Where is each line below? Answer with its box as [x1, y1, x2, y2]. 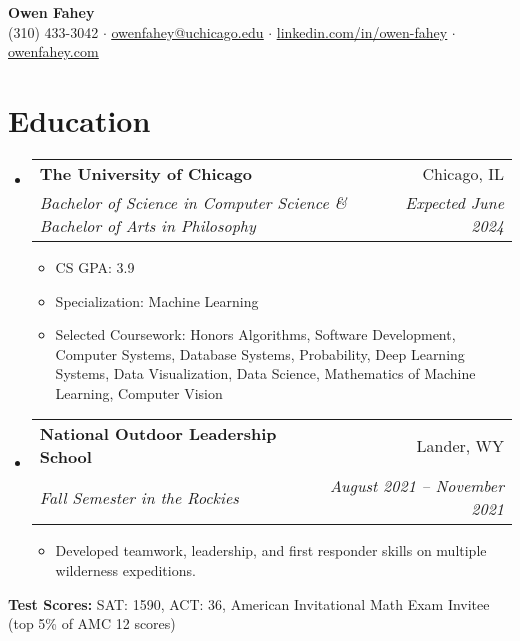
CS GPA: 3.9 [55, 256, 135, 277]
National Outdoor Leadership [39, 422, 277, 446]
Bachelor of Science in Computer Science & [39, 190, 347, 214]
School [39, 445, 92, 469]
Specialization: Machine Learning [55, 290, 259, 311]
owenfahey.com [8, 41, 99, 62]
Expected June [405, 190, 504, 214]
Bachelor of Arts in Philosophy [39, 213, 256, 237]
